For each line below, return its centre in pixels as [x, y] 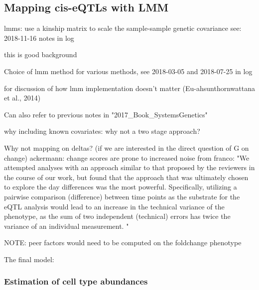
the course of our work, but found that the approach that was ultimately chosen [126, 177]
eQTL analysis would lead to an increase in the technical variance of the [114, 206]
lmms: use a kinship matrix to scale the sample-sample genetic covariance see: [123, 28]
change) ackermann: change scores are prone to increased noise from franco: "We [127, 157]
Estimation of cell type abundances [76, 281]
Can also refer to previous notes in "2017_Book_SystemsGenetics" [106, 114]
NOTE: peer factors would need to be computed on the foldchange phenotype [123, 242]
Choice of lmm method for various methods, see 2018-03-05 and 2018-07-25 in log [128, 71]
